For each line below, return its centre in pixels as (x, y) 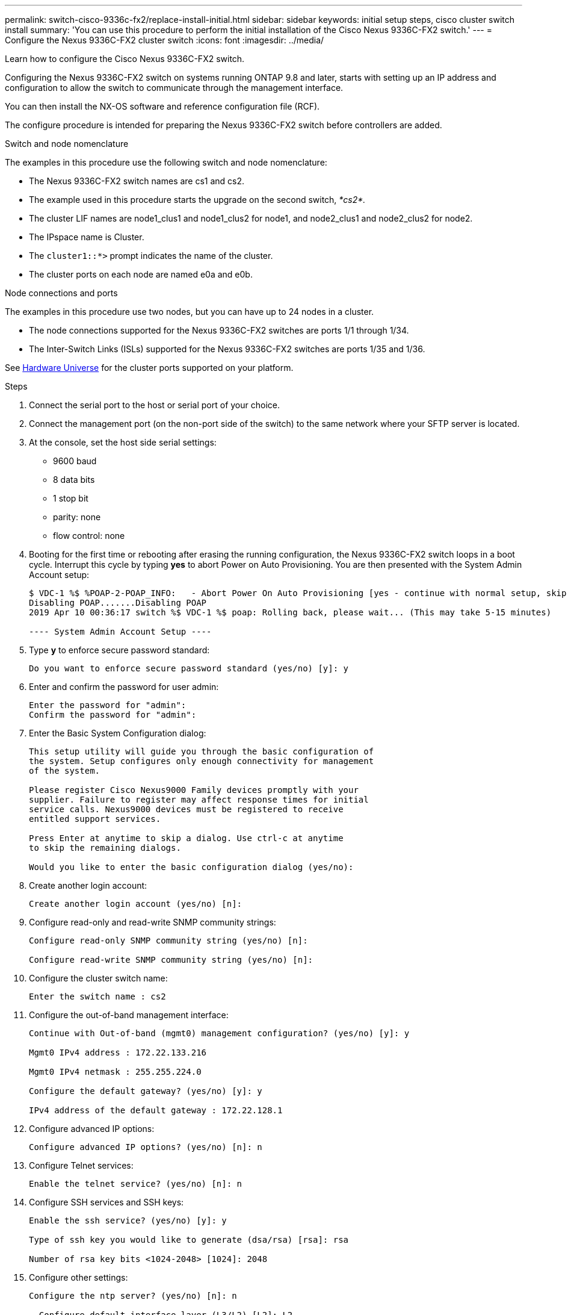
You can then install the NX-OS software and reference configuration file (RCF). (162, 106)
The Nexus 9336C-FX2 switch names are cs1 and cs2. (137, 181)
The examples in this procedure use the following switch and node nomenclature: (166, 162)
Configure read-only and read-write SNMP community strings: (153, 922)
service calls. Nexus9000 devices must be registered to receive (186, 809)
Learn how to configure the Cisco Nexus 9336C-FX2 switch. (125, 59)
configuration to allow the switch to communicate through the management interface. (174, 88)
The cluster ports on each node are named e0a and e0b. (141, 274)
